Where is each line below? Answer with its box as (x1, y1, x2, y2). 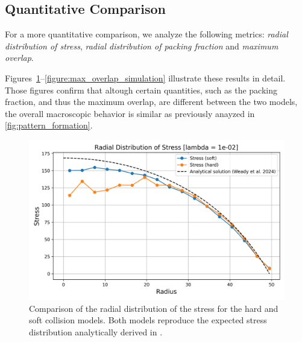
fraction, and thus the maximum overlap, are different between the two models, (5, 95, 298, 108)
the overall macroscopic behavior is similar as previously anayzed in (5, 107, 255, 119)
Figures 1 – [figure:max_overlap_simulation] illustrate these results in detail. (5, 71, 286, 84)
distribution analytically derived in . (29, 325, 163, 338)
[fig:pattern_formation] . (5, 119, 93, 131)
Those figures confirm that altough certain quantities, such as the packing (5, 83, 278, 96)
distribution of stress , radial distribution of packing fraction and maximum (5, 39, 278, 52)
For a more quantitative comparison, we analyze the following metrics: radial (5, 28, 288, 40)
